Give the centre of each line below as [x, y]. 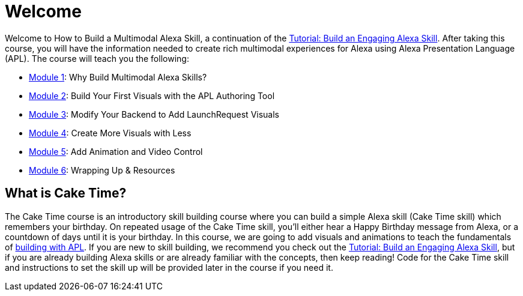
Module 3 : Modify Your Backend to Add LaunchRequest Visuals [154, 114]
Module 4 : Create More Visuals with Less [110, 133]
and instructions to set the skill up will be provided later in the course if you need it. [169, 267]
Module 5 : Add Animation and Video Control [116, 151]
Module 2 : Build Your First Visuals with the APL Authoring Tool [152, 95]
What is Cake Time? [66, 193]
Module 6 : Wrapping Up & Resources [102, 170]
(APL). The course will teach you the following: [97, 58]
